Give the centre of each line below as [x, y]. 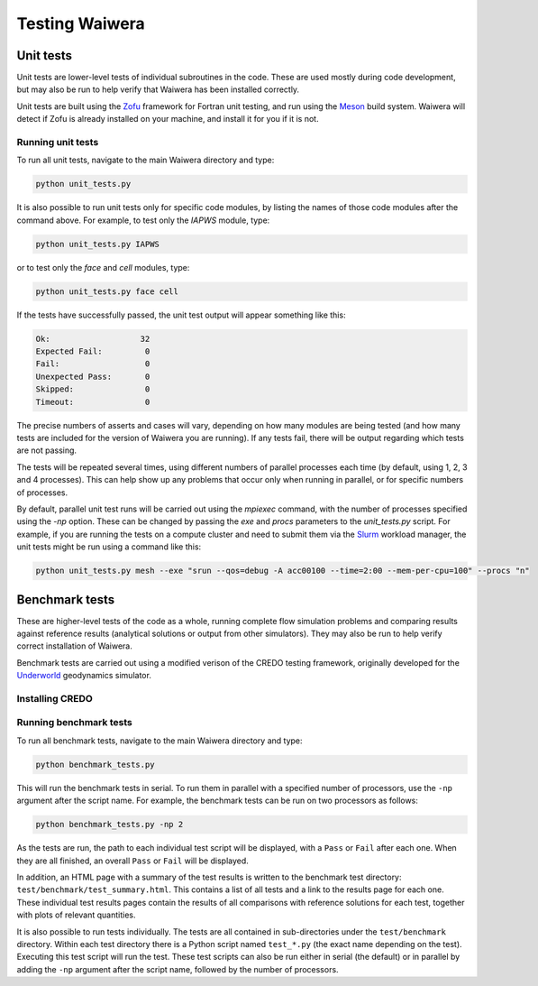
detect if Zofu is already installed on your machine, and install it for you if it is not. [168, 119]
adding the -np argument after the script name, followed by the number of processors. [178, 969]
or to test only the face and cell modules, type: [103, 267]
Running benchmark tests [74, 723]
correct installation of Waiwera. [74, 646]
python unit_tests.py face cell [107, 291]
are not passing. [46, 450]
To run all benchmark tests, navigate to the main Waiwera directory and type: [160, 741]
